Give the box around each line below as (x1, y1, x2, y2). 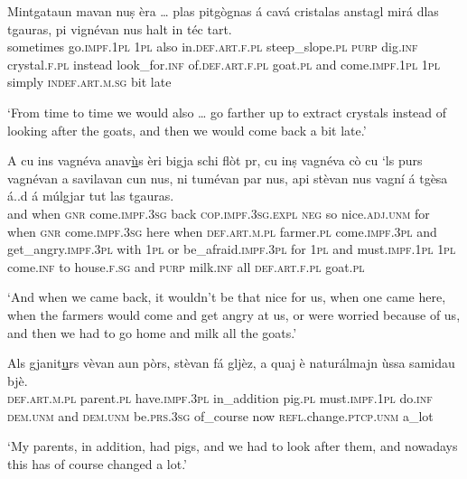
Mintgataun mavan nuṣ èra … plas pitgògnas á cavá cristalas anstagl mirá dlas (7, 2, 439, 20)
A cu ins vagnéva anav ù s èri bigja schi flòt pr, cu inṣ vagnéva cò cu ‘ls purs (7, 151, 423, 170)
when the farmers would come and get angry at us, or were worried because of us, (7, 305, 461, 324)
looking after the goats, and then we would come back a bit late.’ (7, 120, 367, 139)
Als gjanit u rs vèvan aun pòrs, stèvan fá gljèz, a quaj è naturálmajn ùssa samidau (7, 353, 455, 372)
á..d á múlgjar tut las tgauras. (7, 186, 174, 205)
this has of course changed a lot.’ (7, 455, 187, 474)
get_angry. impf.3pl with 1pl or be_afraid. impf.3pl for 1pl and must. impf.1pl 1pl (7, 239, 456, 258)
